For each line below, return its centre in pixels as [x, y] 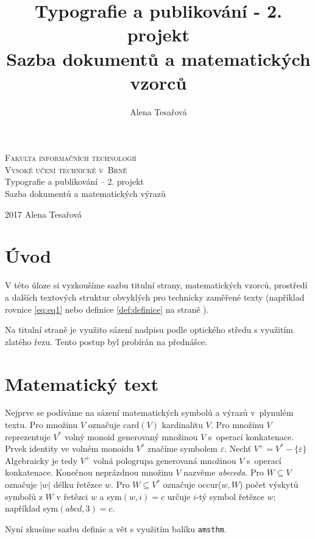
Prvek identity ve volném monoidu [69, 448]
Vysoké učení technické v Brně [66, 169]
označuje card [114, 425]
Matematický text [82, 383]
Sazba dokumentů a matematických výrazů [85, 194]
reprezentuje [28, 436]
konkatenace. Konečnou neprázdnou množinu [89, 472]
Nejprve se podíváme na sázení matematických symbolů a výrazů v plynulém [149, 412]
